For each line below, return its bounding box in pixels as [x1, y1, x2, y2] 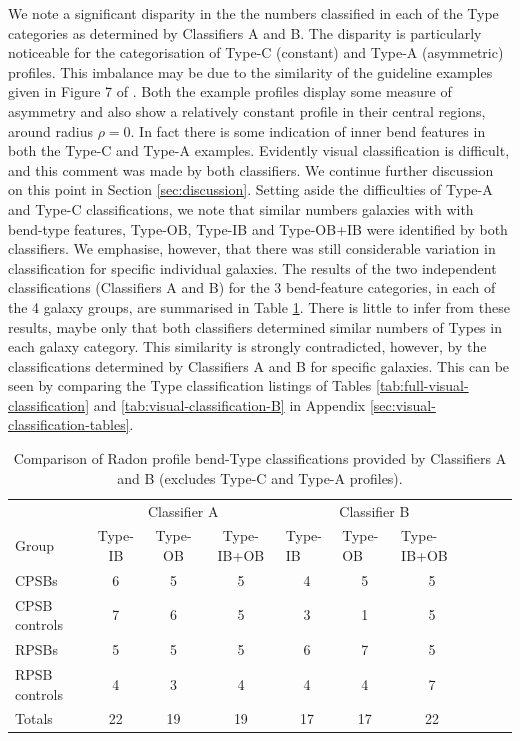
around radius [8, 120, 93, 141]
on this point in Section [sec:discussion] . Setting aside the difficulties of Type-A [8, 179, 493, 200]
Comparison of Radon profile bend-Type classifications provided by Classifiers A [13, 448, 507, 469]
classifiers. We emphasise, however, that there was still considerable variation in [8, 238, 496, 259]
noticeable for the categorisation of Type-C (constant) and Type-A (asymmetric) [8, 42, 504, 63]
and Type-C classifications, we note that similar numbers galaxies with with [8, 198, 474, 219]
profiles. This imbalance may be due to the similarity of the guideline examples [8, 61, 493, 82]
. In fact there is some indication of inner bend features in [130, 120, 486, 141]
